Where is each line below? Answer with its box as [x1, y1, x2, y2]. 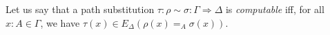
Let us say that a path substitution [6, 2, 155, 16]
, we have [40, 15, 80, 30]
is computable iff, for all [225, 2, 324, 16]
